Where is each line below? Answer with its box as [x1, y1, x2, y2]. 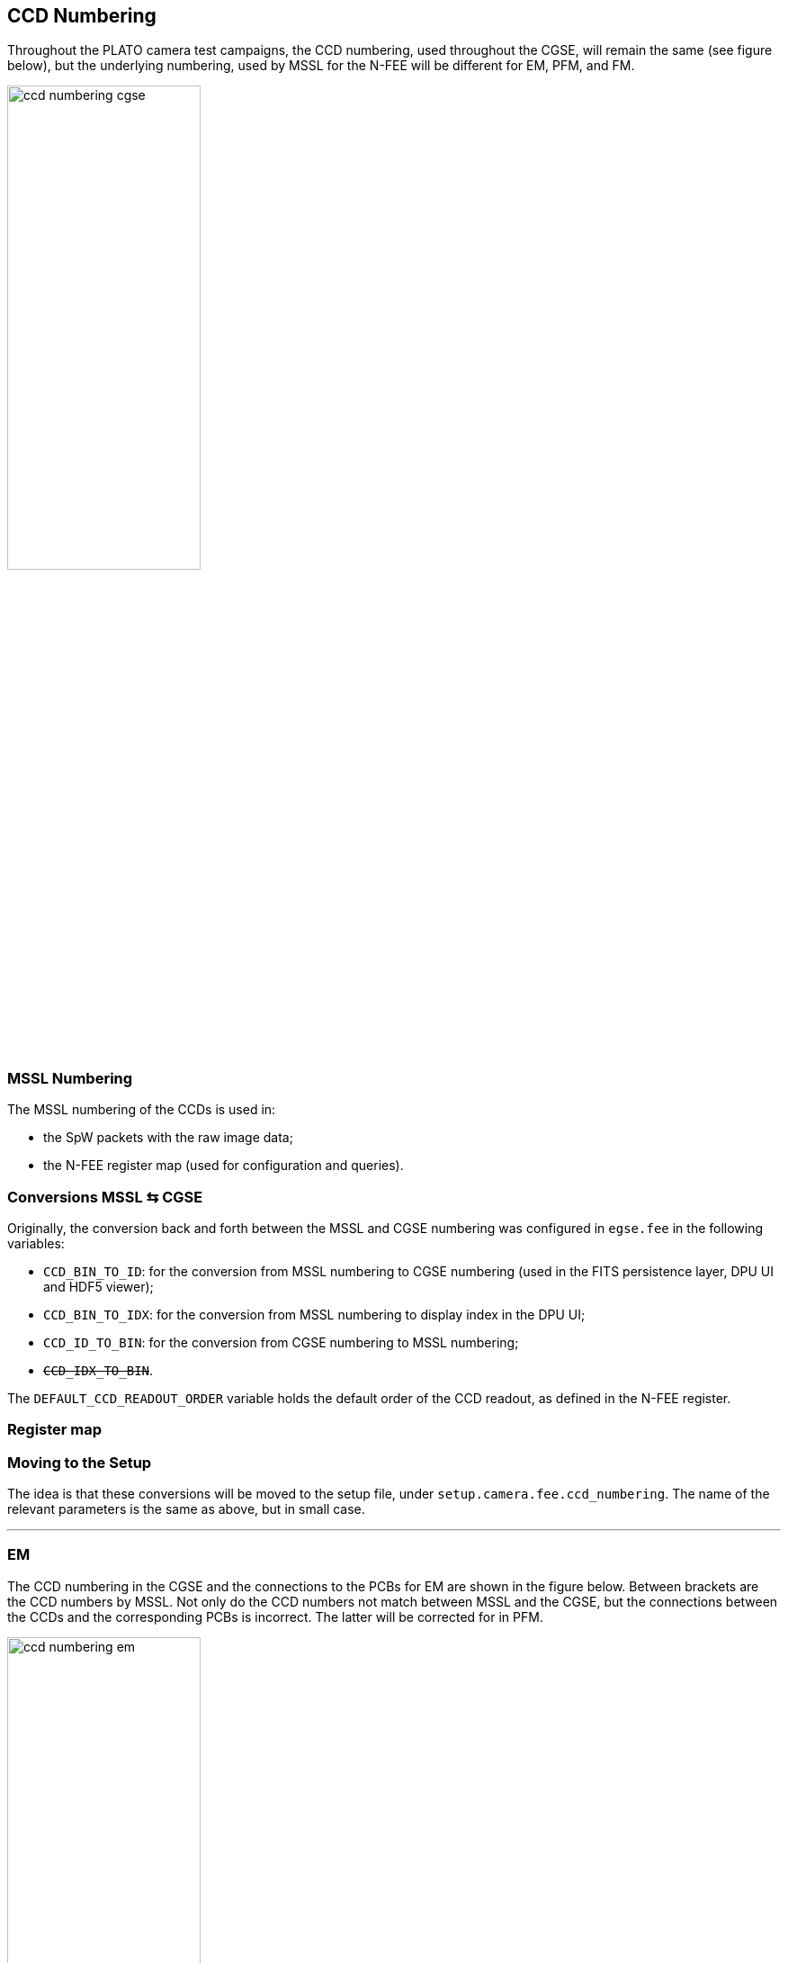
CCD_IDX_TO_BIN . [43, 1362, 154, 1378]
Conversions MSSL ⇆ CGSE [7, 1187, 203, 1206]
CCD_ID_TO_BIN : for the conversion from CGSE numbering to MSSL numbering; [43, 1334, 519, 1350]
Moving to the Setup [7, 1453, 152, 1472]
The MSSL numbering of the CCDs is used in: [7, 1102, 276, 1118]
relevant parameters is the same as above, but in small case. [7, 1501, 365, 1517]
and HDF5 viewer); [43, 1278, 154, 1294]
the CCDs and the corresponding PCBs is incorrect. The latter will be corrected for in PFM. [7, 1608, 543, 1625]
